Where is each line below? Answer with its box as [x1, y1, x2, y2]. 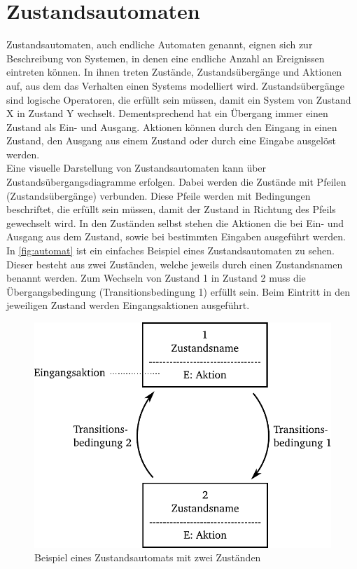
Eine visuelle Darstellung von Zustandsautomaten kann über [6, 160, 267, 175]
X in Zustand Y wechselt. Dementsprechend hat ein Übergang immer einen [6, 106, 328, 121]
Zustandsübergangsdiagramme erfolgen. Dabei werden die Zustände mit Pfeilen [6, 174, 346, 189]
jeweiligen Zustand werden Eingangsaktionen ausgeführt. [6, 298, 250, 313]
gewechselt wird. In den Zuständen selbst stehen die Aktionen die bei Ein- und [6, 215, 344, 230]
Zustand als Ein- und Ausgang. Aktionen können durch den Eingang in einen [6, 119, 337, 134]
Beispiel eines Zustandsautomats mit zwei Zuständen [34, 550, 261, 565]
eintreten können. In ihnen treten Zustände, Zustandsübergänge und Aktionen [6, 64, 342, 79]
